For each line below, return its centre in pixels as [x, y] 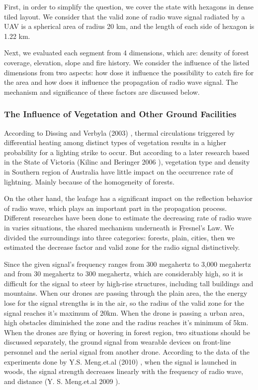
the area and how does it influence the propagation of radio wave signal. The [121, 82]
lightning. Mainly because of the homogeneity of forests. [89, 181]
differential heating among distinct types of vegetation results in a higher [115, 142]
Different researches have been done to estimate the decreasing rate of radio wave [128, 218]
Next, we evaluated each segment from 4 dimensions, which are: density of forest [127, 53]
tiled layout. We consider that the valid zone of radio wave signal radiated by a [125, 16]
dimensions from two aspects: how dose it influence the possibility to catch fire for [129, 72]
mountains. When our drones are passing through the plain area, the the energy [126, 293]
